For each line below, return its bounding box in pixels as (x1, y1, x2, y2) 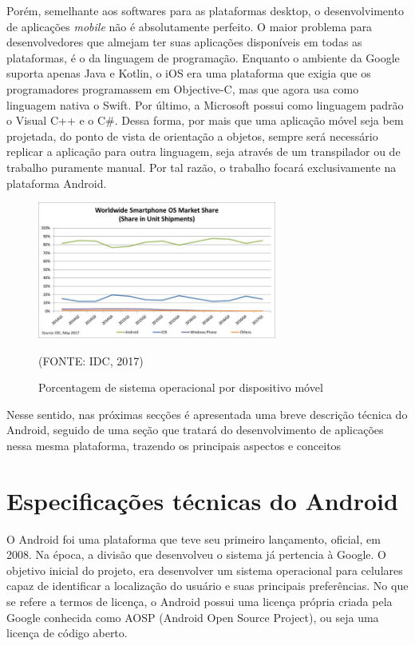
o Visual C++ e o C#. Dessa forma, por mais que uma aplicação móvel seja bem (6, 112, 404, 129)
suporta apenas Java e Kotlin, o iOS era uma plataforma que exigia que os (6, 65, 371, 82)
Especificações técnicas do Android (6, 484, 398, 516)
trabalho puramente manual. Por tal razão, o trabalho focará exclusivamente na (6, 158, 397, 175)
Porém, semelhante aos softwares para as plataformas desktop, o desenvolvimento (6, 2, 404, 18)
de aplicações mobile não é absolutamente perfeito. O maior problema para (6, 18, 373, 34)
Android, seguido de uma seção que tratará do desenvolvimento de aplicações (6, 421, 384, 438)
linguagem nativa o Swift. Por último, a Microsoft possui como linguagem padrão (6, 96, 404, 113)
